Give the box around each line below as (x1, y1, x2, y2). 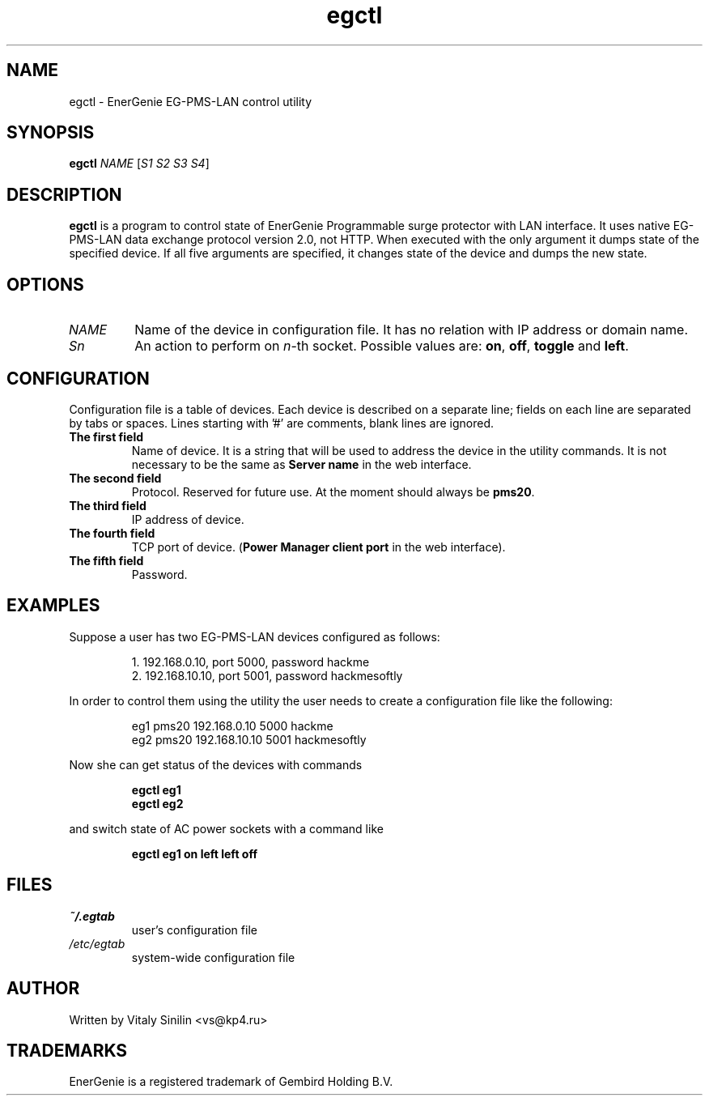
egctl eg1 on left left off (131, 846, 257, 861)
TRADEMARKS (6, 1040, 128, 1061)
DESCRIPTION (6, 184, 122, 205)
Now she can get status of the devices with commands (69, 757, 363, 772)
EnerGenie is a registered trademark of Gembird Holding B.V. (69, 1074, 393, 1089)
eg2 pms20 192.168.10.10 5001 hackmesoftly (131, 732, 367, 747)
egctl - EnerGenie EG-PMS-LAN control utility (69, 94, 312, 108)
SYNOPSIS (6, 122, 95, 143)
